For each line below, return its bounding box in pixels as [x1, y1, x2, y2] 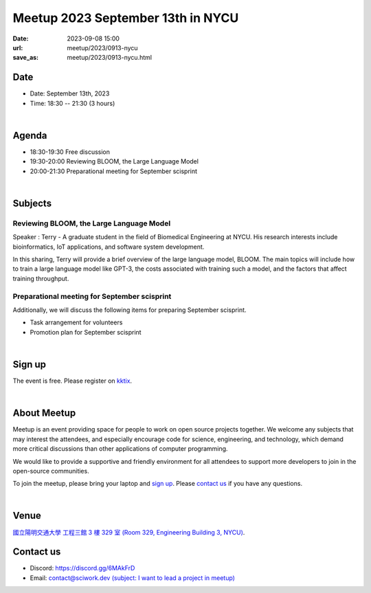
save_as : [12, 54, 39, 62]
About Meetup [12, 407, 76, 419]
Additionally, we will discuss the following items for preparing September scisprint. [12, 306, 247, 314]
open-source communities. [12, 467, 89, 475]
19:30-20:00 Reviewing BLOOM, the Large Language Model [30, 157, 199, 166]
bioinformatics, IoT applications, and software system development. [12, 243, 205, 251]
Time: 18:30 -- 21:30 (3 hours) [30, 99, 115, 107]
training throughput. [12, 274, 69, 282]
